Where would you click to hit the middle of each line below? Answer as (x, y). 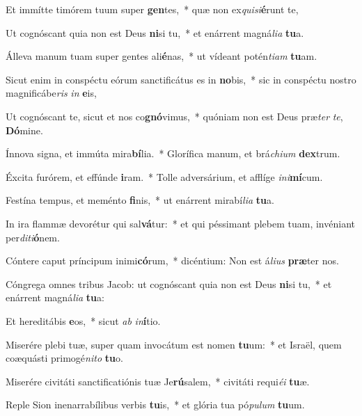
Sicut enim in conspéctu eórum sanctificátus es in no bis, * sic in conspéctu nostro (181, 79)
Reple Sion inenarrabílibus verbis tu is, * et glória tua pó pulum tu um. (155, 405)
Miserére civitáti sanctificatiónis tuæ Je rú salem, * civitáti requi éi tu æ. (158, 381)
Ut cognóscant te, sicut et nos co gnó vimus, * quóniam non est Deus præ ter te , (174, 116)
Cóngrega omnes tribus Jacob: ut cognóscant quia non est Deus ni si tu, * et (169, 283)
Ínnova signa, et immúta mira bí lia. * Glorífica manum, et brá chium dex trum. (173, 153)
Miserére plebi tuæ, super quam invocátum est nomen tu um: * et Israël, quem (174, 344)
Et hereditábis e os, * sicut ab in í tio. (83, 320)
